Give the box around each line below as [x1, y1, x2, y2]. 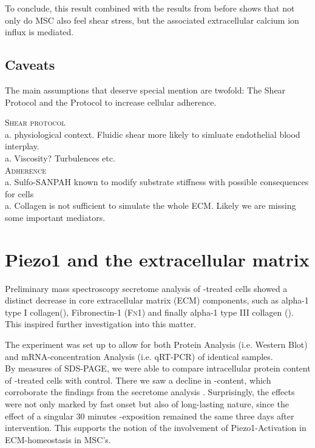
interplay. [5, 140, 39, 152]
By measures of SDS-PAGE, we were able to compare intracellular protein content [5, 362, 311, 375]
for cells [5, 187, 34, 200]
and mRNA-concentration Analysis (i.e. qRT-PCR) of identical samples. [5, 350, 273, 362]
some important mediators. [5, 211, 106, 223]
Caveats [5, 55, 55, 74]
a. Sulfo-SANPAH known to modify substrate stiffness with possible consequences [5, 175, 309, 188]
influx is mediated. [5, 25, 74, 38]
